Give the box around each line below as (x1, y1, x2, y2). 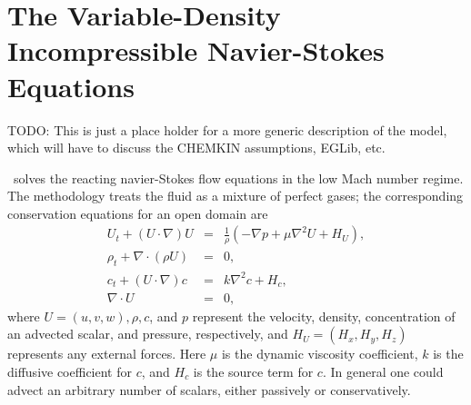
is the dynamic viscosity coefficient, (221, 344, 418, 363)
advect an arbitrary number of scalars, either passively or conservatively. (7, 380, 411, 399)
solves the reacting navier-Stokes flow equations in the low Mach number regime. (13, 168, 464, 187)
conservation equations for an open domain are (7, 203, 268, 222)
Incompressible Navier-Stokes (7, 32, 385, 69)
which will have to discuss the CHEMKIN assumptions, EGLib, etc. (7, 138, 386, 157)
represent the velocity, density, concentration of (192, 306, 456, 325)
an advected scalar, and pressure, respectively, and (7, 324, 288, 343)
